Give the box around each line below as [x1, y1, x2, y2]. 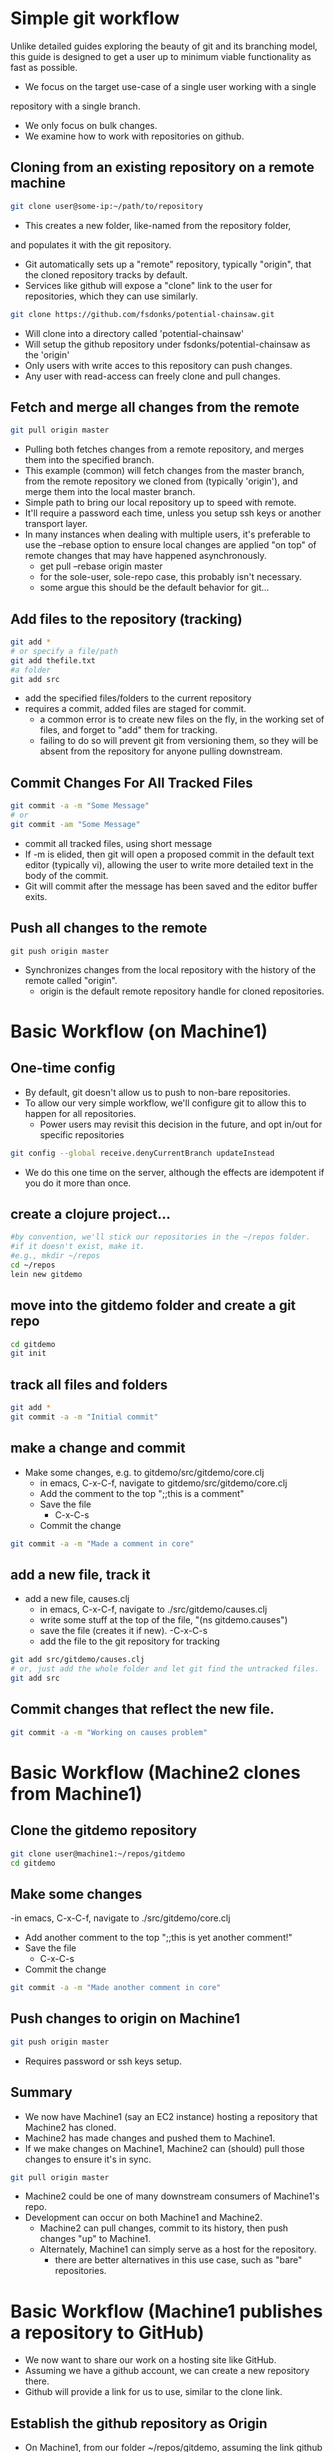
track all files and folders [10, 1376, 168, 1393]
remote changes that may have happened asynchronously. [24, 550, 267, 562]
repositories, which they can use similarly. [24, 290, 198, 302]
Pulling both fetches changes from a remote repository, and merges [24, 443, 305, 456]
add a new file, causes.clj [24, 1593, 130, 1605]
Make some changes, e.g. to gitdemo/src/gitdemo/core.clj [24, 1466, 265, 1478]
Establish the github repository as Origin [10, 2415, 268, 2432]
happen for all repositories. [24, 1107, 137, 1119]
